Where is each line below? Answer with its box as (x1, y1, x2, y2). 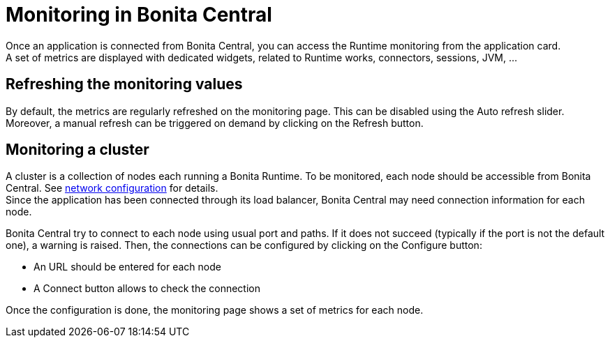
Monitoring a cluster (6, 141, 149, 159)
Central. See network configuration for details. (6, 182, 218, 195)
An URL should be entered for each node (34, 261, 221, 273)
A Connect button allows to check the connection (34, 282, 261, 295)
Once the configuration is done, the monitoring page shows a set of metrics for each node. (6, 304, 424, 317)
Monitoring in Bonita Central (6, 3, 272, 26)
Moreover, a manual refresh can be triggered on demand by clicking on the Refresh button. (6, 116, 424, 129)
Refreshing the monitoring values (6, 75, 243, 93)
